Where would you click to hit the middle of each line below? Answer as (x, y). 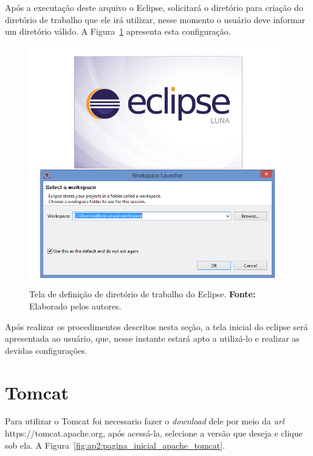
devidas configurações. (46, 350)
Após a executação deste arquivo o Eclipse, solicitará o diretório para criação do (154, 7)
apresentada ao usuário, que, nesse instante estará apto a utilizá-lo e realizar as (152, 338)
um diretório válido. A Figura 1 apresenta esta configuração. (118, 31)
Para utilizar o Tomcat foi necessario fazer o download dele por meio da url (145, 421)
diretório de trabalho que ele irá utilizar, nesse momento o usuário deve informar (155, 19)
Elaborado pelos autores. (75, 306)
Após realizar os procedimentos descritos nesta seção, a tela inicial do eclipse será (156, 326)
